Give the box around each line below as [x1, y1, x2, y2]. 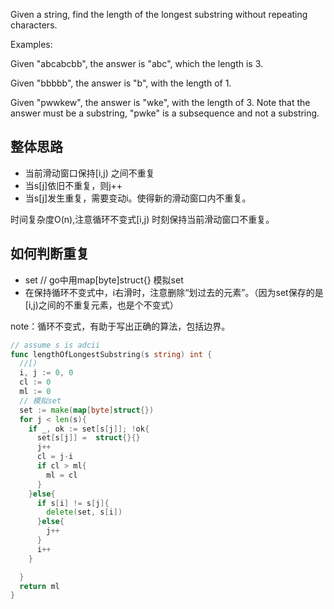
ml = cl [46, 470, 78, 480]
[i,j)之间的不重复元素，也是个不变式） [24, 299, 179, 311]
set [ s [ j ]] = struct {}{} [36, 433, 141, 443]
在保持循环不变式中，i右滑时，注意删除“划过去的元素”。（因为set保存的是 [24, 286, 324, 298]
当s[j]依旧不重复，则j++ [24, 179, 123, 191]
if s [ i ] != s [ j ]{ [36, 498, 110, 508]
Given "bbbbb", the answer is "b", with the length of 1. [10, 77, 232, 89]
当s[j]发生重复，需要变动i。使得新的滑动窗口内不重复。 [24, 192, 252, 204]
